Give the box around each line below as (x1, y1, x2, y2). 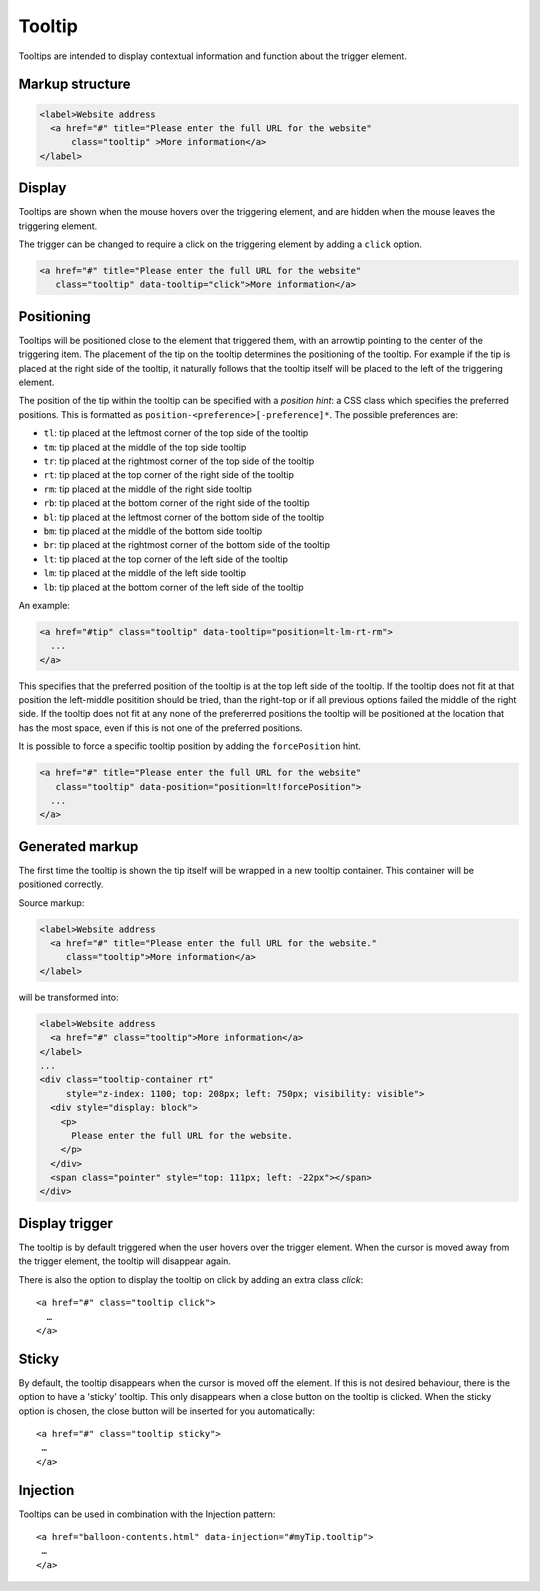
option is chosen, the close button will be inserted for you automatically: (18, 1405, 315, 1417)
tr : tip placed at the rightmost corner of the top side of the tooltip (43, 455, 315, 467)
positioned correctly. (18, 878, 104, 890)
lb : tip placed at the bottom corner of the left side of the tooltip (43, 581, 304, 593)
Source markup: (18, 896, 85, 909)
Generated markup (18, 838, 139, 855)
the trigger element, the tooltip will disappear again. (18, 1255, 232, 1267)
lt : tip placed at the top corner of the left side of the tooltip (43, 553, 289, 565)
